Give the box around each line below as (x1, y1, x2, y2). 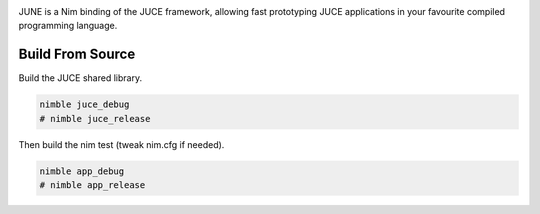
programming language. (18, 20, 118, 32)
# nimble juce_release (39, 113, 151, 124)
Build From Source (18, 46, 136, 63)
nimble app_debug (39, 165, 125, 177)
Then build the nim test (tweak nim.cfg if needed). (18, 138, 225, 150)
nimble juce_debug (39, 99, 130, 110)
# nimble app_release (39, 180, 146, 191)
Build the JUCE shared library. (18, 72, 143, 84)
